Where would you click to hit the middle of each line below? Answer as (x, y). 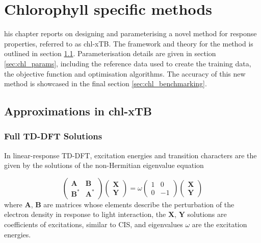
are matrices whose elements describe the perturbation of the (139, 204)
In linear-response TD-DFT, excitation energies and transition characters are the (130, 155)
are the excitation (219, 224)
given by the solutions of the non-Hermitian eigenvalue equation (104, 165)
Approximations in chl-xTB (78, 111)
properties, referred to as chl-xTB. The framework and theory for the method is (129, 43)
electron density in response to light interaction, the (85, 214)
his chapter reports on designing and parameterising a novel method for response (130, 33)
